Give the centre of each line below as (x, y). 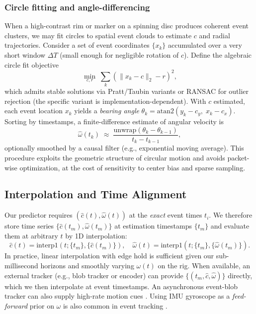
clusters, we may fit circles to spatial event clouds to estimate (98, 35)
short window (25, 55)
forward (16, 305)
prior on (42, 305)
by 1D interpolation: (96, 235)
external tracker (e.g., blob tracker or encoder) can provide (94, 275)
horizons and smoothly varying (87, 266)
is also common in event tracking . (115, 305)
